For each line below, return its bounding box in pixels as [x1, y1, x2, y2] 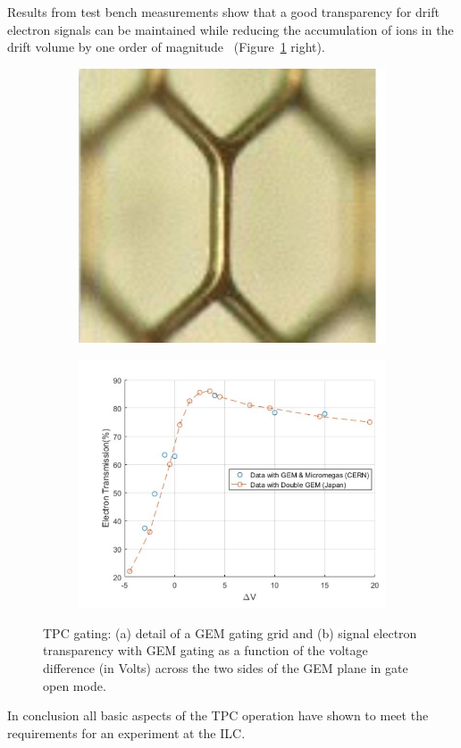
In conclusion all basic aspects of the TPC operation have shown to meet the [7, 706, 429, 725]
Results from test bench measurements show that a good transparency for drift [7, 3, 440, 21]
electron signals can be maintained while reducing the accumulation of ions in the [7, 20, 454, 38]
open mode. [43, 676, 106, 694]
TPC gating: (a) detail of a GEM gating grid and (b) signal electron [43, 623, 417, 642]
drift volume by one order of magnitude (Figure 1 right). [7, 37, 325, 56]
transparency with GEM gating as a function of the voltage [43, 641, 368, 660]
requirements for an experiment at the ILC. [7, 723, 246, 742]
